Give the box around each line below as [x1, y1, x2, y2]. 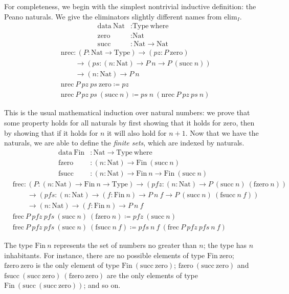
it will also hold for [107, 127, 167, 138]
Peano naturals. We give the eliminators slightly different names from [4, 11, 222, 22]
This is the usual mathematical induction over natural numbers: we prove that [4, 107, 250, 118]
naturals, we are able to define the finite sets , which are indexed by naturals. [4, 137, 244, 148]
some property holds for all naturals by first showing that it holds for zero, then [4, 117, 255, 128]
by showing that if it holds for [4, 127, 98, 138]
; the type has [203, 240, 247, 250]
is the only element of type [35, 260, 120, 270]
